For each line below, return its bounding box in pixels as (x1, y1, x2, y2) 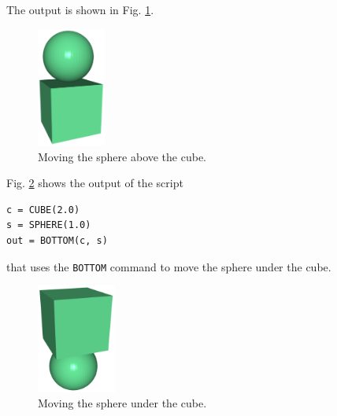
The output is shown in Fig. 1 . (6, 2, 154, 17)
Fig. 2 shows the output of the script (6, 175, 183, 191)
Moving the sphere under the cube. (38, 395, 207, 411)
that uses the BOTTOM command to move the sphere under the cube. (6, 258, 331, 274)
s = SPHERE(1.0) (6, 219, 91, 231)
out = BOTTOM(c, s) (6, 235, 108, 247)
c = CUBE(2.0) (6, 204, 80, 215)
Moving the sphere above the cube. (38, 148, 207, 164)
